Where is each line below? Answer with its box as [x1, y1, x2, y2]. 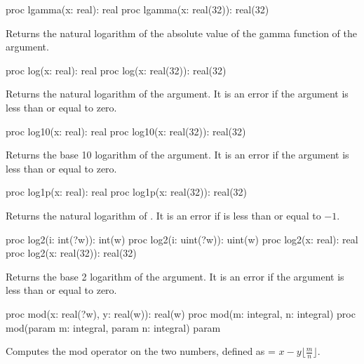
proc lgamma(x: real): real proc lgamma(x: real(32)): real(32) [6, 2, 269, 16]
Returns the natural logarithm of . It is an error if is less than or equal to [6, 208, 321, 222]
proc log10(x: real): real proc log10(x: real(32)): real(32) [6, 123, 246, 138]
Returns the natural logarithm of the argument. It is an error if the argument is [6, 86, 349, 101]
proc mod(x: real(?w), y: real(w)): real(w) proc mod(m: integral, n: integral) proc [6, 306, 356, 321]
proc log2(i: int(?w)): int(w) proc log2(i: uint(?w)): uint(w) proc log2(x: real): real [6, 231, 358, 246]
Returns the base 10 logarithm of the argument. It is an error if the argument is [6, 147, 349, 162]
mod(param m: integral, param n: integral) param [6, 320, 221, 335]
